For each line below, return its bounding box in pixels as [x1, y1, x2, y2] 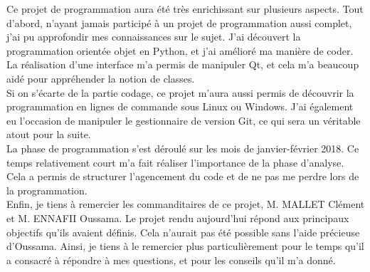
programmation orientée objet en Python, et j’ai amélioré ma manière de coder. [6, 43, 354, 58]
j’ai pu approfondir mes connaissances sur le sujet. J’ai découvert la [6, 29, 301, 44]
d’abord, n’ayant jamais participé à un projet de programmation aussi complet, [6, 15, 352, 30]
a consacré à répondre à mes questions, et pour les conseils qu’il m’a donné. [6, 252, 336, 267]
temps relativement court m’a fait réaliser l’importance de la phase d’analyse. [6, 155, 344, 169]
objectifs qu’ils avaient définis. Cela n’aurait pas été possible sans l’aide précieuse [6, 224, 360, 239]
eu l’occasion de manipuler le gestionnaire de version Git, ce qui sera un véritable [6, 113, 361, 127]
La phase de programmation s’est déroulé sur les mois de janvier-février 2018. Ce [6, 140, 359, 155]
